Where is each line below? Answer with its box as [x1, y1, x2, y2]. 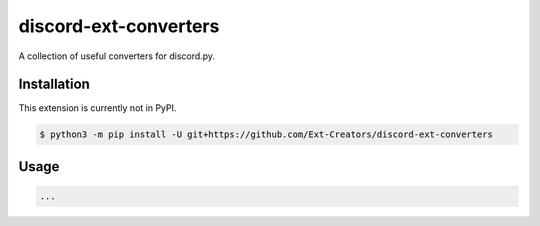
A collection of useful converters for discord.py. [18, 50, 215, 62]
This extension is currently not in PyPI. [18, 102, 177, 114]
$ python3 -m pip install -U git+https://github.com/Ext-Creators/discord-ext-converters [39, 129, 494, 140]
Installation [18, 76, 90, 93]
